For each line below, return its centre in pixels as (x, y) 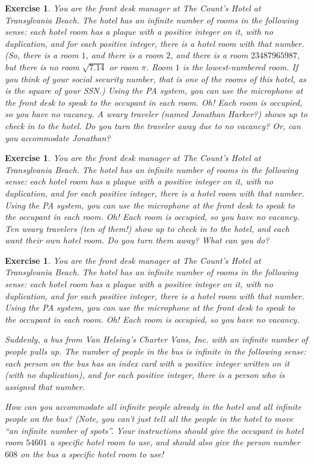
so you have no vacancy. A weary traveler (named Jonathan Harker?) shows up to (156, 114)
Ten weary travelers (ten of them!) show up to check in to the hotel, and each (147, 228)
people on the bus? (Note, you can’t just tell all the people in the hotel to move (149, 418)
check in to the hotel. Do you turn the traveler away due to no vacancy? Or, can (153, 125)
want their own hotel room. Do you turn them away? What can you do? (137, 240)
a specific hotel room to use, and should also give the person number (175, 442)
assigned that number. (45, 386)
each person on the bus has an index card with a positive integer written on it (147, 363)
